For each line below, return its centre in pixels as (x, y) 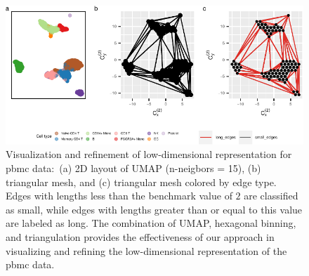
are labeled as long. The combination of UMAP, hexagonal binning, (151, 223)
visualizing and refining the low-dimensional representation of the (146, 250)
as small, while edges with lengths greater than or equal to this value (154, 209)
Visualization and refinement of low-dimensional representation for (149, 154)
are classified (271, 196)
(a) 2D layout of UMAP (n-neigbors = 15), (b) (160, 168)
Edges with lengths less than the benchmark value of (119, 196)
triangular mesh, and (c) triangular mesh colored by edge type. (141, 182)
